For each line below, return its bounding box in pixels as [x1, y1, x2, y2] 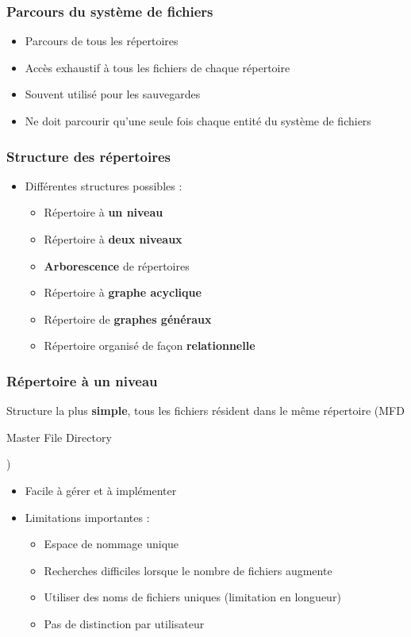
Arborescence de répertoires [44, 257, 190, 274]
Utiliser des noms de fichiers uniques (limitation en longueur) [44, 589, 341, 605]
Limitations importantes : [25, 508, 150, 525]
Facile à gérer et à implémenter [25, 482, 177, 498]
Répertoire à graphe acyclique [44, 284, 202, 301]
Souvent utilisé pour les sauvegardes [25, 86, 201, 102]
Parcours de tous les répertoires [25, 33, 179, 49]
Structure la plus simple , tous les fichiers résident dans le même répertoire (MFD [6, 402, 405, 419]
